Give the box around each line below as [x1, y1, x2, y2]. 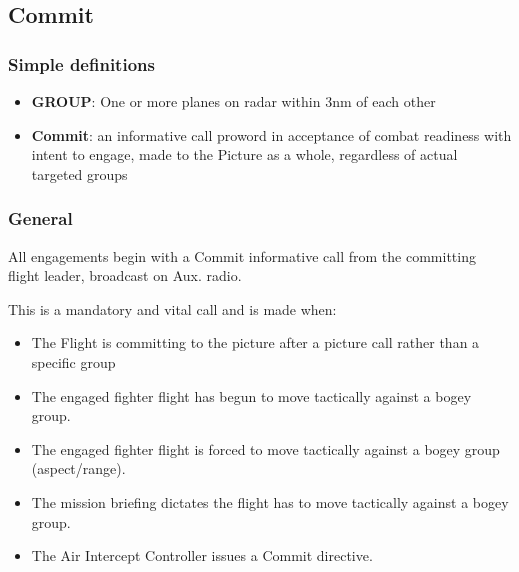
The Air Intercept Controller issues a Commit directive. [31, 545, 373, 566]
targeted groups [31, 163, 128, 184]
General [8, 206, 73, 231]
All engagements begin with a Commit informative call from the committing [8, 245, 476, 266]
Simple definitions [8, 51, 155, 76]
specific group [31, 351, 116, 372]
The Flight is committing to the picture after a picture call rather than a [31, 332, 480, 353]
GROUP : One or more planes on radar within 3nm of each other [31, 91, 436, 111]
